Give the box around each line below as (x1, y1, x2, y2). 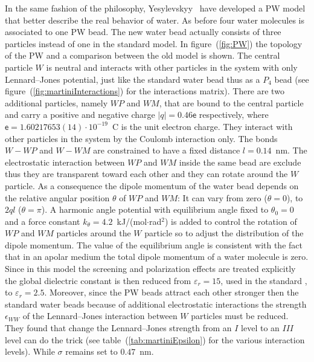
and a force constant (5, 215, 80, 227)
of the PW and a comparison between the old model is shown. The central (5, 49, 280, 62)
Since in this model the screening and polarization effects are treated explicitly (5, 262, 296, 275)
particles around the (56, 227, 131, 239)
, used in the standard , (220, 274, 307, 286)
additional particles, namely (5, 96, 108, 109)
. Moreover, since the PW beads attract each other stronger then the (44, 286, 299, 299)
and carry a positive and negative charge (5, 108, 155, 121)
